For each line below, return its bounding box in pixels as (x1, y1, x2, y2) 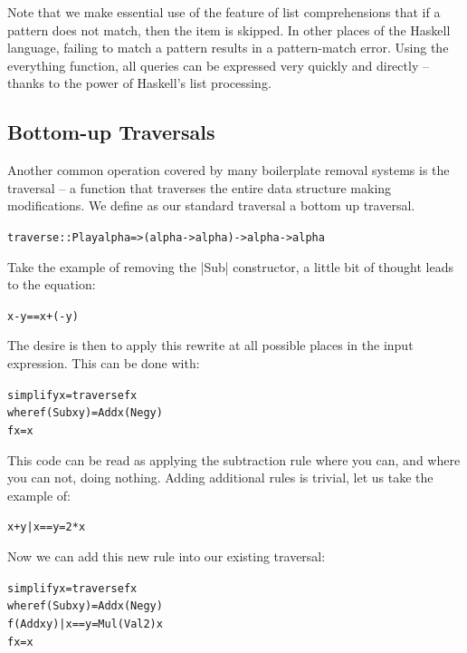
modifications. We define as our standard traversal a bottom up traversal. (7, 196, 415, 215)
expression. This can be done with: (7, 354, 200, 373)
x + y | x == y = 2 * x (7, 521, 86, 534)
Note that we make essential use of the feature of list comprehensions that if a (7, 3, 441, 21)
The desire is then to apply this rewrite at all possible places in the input (7, 336, 414, 355)
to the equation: (7, 275, 96, 294)
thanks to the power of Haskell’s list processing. (7, 73, 272, 93)
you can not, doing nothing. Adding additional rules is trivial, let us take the (7, 468, 434, 487)
